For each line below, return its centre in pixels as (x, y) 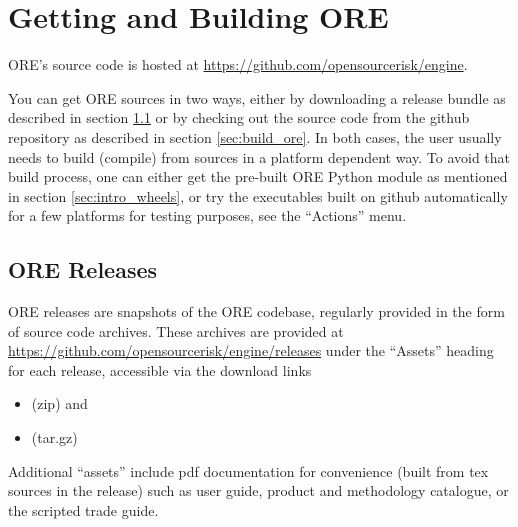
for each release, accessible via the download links (160, 369)
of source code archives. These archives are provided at (176, 330)
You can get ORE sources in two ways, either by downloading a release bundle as (257, 97)
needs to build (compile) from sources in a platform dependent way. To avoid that (259, 156)
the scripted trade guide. (83, 509)
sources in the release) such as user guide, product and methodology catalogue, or (258, 490)
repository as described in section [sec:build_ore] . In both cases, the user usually (255, 136)
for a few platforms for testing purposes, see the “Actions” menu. (207, 215)
